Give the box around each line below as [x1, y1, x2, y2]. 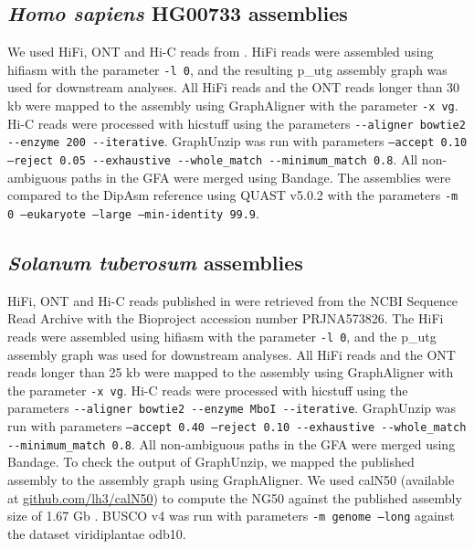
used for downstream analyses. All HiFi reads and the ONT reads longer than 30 [7, 78, 460, 97]
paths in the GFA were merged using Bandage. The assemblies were [70, 167, 451, 186]
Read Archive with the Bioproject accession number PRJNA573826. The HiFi [7, 309, 444, 328]
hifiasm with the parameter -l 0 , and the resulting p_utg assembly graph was [7, 59, 448, 79]
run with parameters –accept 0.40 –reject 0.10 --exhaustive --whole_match [7, 417, 467, 436]
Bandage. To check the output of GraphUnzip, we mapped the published [7, 452, 415, 471]
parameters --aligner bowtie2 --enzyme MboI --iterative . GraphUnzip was [7, 398, 456, 417]
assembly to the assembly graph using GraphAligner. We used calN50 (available [7, 470, 455, 490]
